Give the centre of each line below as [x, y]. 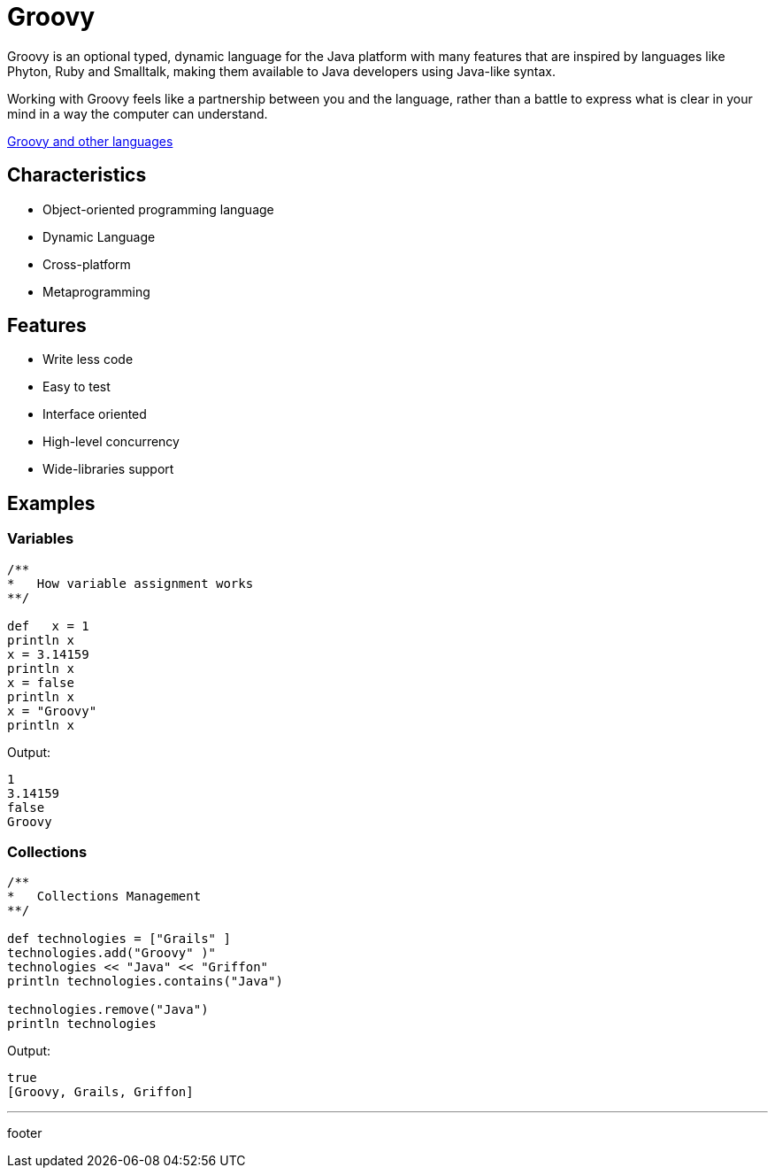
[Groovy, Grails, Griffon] [100, 1092]
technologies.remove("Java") [108, 1010]
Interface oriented [95, 414]
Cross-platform [87, 264]
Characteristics [77, 175]
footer [25, 1133]
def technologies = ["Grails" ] [119, 939]
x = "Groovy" [52, 711]
